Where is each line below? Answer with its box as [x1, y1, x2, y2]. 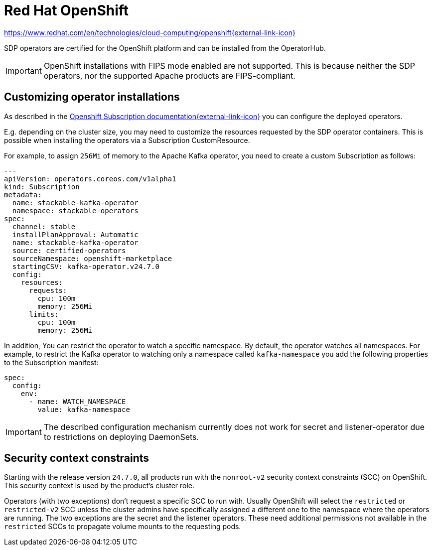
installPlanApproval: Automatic [12, 230, 139, 239]
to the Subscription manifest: [4, 358, 99, 367]
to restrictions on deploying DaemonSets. [43, 431, 199, 442]
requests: [29, 286, 67, 294]
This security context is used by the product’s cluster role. [4, 481, 195, 490]
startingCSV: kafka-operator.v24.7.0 [12, 262, 159, 271]
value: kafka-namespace [37, 405, 130, 413]
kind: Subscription [4, 182, 80, 191]
